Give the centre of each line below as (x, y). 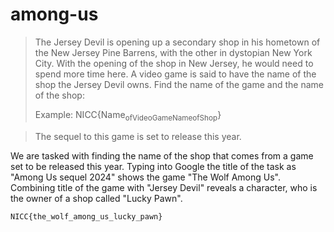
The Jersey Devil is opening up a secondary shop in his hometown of (177, 42)
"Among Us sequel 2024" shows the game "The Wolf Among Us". (145, 177)
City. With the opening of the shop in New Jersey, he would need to (174, 63)
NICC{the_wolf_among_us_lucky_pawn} (86, 216)
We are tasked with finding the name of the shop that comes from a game (162, 155)
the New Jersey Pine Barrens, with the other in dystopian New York (173, 52)
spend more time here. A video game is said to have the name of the (175, 74)
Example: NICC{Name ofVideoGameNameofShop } (128, 115)
